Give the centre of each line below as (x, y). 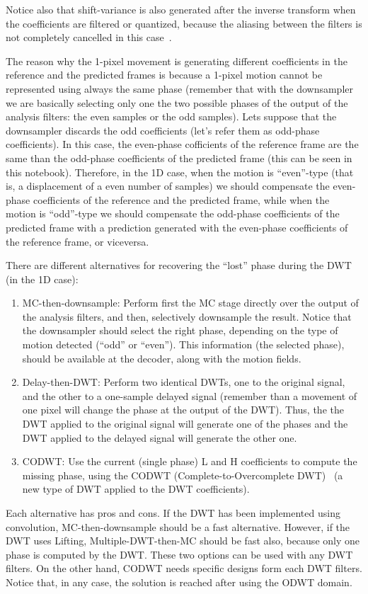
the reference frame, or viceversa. (77, 241)
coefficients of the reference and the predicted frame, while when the (181, 199)
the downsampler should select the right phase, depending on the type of (180, 330)
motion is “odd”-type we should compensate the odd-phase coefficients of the (173, 213)
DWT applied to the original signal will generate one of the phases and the (185, 424)
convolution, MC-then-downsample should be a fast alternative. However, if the (178, 526)
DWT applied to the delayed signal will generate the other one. (160, 437)
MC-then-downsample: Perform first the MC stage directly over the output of (190, 303)
